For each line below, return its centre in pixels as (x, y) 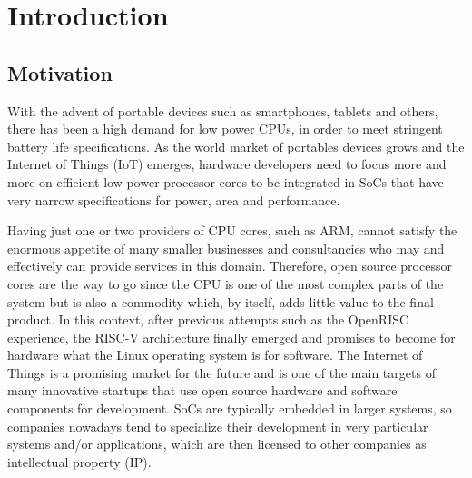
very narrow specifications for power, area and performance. (174, 199)
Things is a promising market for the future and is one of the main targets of (221, 372)
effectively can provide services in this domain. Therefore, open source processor (230, 266)
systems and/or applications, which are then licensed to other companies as (217, 444)
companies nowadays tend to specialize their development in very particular (218, 426)
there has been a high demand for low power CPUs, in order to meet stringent (225, 129)
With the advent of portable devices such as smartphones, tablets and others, (223, 110)
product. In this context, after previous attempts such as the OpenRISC (208, 319)
